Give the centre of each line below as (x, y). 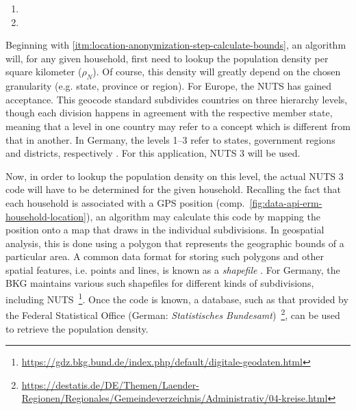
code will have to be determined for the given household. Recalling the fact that (173, 189)
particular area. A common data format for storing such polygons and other (165, 256)
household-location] (46, 216)
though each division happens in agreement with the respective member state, (169, 113)
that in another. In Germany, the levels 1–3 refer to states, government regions (170, 139)
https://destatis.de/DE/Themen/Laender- (110, 384)
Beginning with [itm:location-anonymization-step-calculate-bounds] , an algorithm (176, 45)
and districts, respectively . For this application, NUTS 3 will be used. (153, 153)
